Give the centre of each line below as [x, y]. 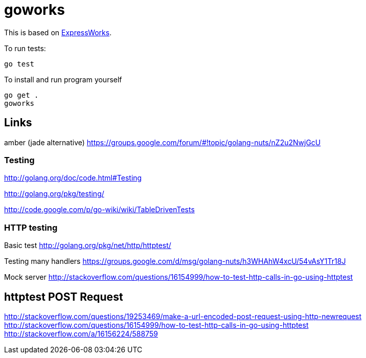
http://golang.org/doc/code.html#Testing [73, 178]
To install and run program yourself [63, 79]
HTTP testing [31, 227]
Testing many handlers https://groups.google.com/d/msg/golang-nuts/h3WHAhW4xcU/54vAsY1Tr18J [175, 261]
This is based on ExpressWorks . [58, 32]
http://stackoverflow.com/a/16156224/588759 [81, 333]
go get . [21, 95]
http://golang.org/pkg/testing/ [54, 194]
